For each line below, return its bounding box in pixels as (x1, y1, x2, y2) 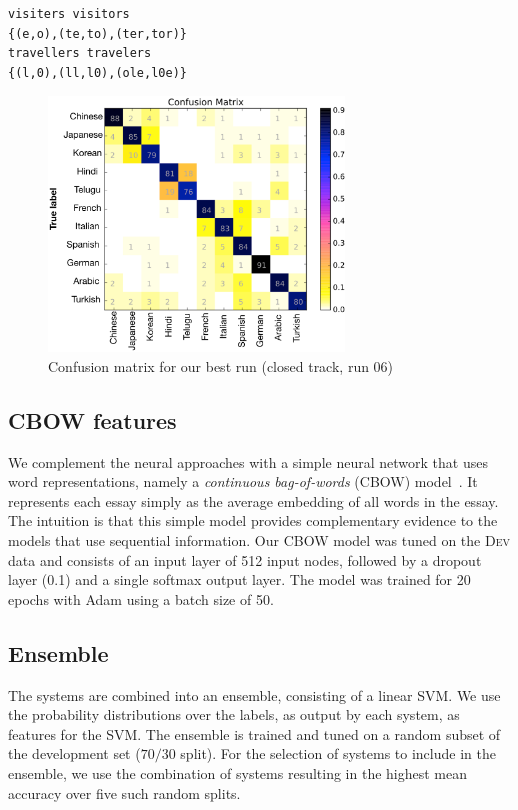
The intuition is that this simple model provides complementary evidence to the (8, 510, 498, 531)
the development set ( (8, 743, 141, 764)
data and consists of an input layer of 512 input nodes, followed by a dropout (8, 549, 482, 570)
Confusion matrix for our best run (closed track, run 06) (48, 355, 394, 376)
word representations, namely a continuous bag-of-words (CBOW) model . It (8, 471, 478, 492)
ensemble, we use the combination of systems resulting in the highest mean (8, 763, 468, 784)
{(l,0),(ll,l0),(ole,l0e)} (8, 65, 187, 80)
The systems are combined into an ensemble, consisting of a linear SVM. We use (8, 684, 501, 705)
